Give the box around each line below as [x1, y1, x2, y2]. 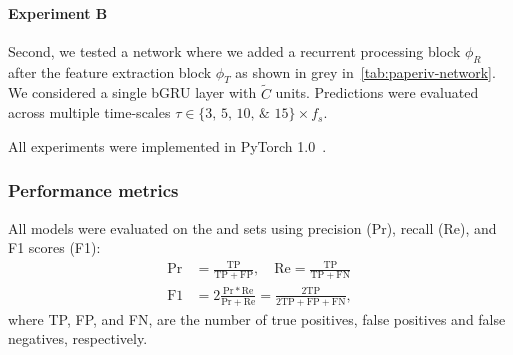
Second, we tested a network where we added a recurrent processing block [8, 40, 461, 61]
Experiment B [8, 2, 108, 23]
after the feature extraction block [8, 61, 212, 82]
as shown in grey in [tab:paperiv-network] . [235, 61, 496, 82]
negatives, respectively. [8, 328, 148, 349]
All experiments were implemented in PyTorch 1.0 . [8, 135, 327, 156]
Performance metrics [8, 178, 179, 203]
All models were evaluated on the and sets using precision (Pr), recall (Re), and [8, 217, 497, 238]
